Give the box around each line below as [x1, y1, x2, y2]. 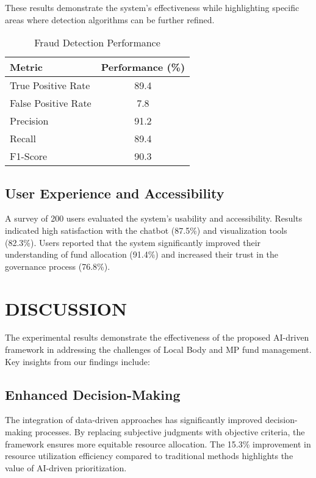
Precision [10, 114, 49, 128]
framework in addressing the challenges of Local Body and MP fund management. [5, 343, 312, 356]
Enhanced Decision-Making [5, 385, 181, 404]
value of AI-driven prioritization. [5, 461, 127, 474]
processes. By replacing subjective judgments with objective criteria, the [35, 425, 305, 438]
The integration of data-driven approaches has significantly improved [5, 413, 262, 426]
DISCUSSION [5, 295, 127, 320]
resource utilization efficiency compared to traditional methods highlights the [5, 449, 293, 462]
